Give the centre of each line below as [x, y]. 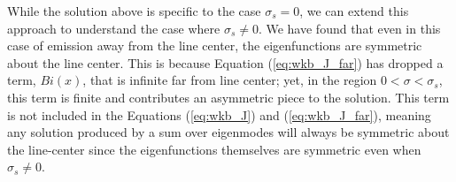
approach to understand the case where [114, 28]
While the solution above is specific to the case [134, 11]
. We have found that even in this [349, 28]
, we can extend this [354, 11]
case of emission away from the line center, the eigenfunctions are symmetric [215, 45]
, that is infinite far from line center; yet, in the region [230, 80]
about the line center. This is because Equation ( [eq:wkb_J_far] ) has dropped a [225, 62]
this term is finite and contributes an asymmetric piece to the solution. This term [228, 97]
